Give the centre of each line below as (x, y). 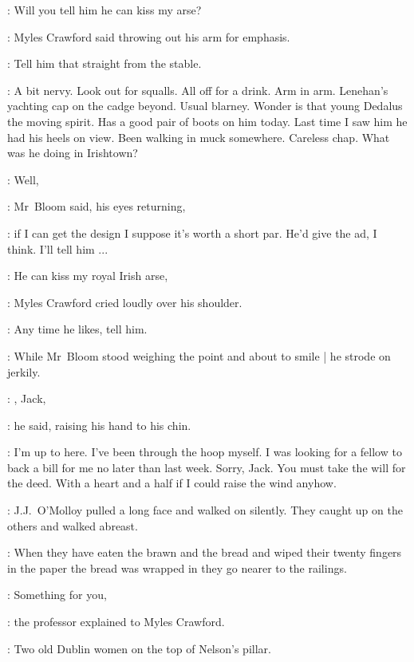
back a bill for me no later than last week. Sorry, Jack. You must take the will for (207, 467)
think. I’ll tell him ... (58, 248)
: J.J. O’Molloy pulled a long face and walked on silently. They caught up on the (205, 510)
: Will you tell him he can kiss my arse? (104, 10)
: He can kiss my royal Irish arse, (88, 276)
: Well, (23, 179)
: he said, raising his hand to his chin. (99, 425)
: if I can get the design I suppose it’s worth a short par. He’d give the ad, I (192, 232)
